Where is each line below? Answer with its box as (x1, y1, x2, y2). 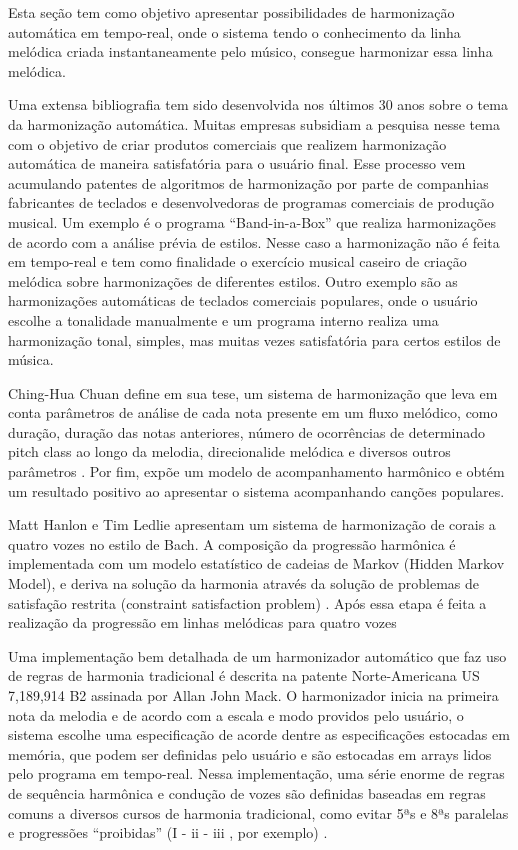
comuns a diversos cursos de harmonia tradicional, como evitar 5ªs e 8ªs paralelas (8, 802, 509, 823)
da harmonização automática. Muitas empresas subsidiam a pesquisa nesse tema (8, 113, 500, 134)
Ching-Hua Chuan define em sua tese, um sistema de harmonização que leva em (8, 382, 498, 403)
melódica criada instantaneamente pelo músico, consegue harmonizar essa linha (8, 41, 493, 62)
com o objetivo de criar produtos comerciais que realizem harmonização (8, 133, 447, 154)
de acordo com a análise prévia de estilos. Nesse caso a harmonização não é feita (8, 231, 500, 252)
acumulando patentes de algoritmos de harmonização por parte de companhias (8, 172, 489, 193)
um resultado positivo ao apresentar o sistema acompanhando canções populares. (8, 480, 505, 501)
